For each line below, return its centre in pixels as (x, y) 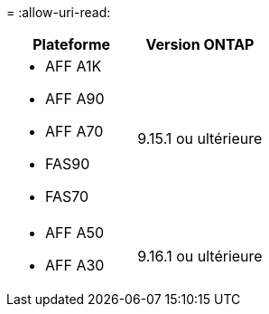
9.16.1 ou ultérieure (200, 256)
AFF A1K (74, 66)
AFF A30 (75, 265)
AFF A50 (75, 233)
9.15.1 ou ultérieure (200, 138)
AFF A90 (75, 99)
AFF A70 (74, 131)
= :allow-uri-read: (59, 12)
